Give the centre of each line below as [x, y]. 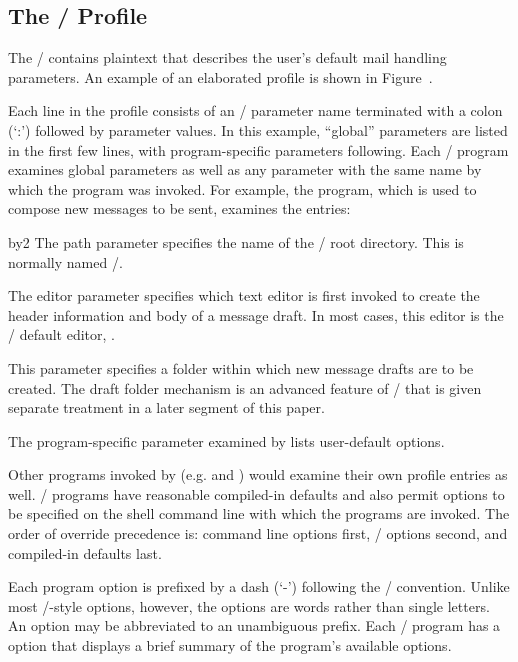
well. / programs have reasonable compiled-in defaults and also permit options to [256, 493]
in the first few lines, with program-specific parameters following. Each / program [258, 149]
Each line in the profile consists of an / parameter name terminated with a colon [255, 110]
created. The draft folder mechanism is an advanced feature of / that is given [245, 387]
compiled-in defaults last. [85, 552]
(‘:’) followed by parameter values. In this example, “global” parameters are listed [258, 129]
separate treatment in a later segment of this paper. [166, 407]
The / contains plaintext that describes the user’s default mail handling [227, 57]
